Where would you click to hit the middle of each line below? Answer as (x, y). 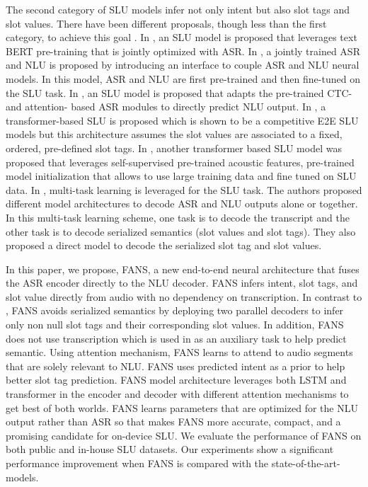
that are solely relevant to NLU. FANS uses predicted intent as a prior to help (176, 366)
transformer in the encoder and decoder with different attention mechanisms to (177, 394)
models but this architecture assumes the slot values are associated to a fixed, (174, 134)
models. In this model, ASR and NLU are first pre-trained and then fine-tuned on (183, 78)
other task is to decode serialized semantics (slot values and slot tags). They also (181, 231)
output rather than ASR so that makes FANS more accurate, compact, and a (173, 422)
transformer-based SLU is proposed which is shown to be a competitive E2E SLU (182, 120)
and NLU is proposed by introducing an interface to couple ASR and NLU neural (183, 65)
